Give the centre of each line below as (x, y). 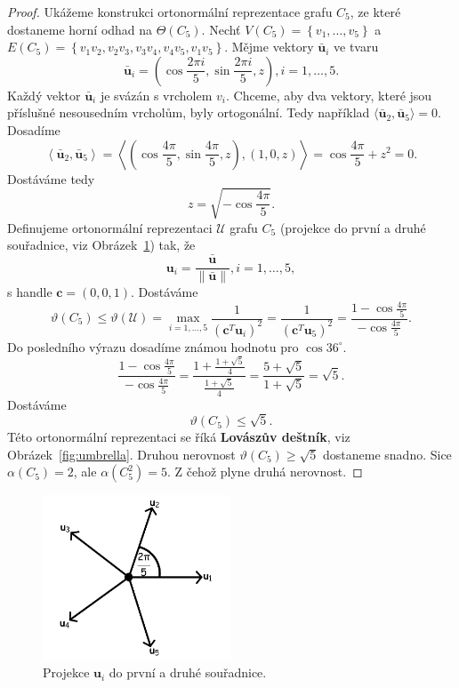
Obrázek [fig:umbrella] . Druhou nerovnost (121, 454)
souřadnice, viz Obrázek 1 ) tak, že (101, 245)
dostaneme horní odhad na (80, 29)
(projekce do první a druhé (353, 227)
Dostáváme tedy (51, 178)
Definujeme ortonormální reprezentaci (110, 227)
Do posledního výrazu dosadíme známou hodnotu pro (153, 346)
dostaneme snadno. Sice (387, 454)
